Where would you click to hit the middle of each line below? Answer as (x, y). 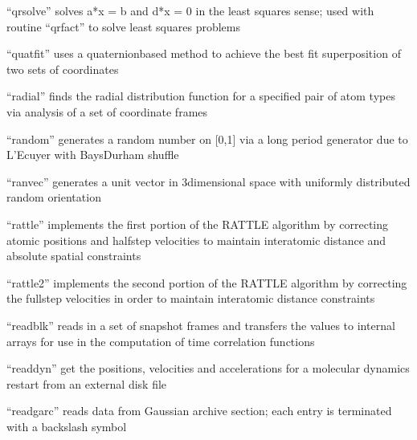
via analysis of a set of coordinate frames (107, 111)
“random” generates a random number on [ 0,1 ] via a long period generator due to (207, 139)
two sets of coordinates (63, 69)
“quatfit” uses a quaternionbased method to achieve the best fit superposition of (204, 53)
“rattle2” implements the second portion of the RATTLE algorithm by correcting (207, 282)
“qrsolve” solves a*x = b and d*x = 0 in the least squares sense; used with (190, 10)
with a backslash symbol (67, 426)
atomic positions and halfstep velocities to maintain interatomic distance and (196, 240)
